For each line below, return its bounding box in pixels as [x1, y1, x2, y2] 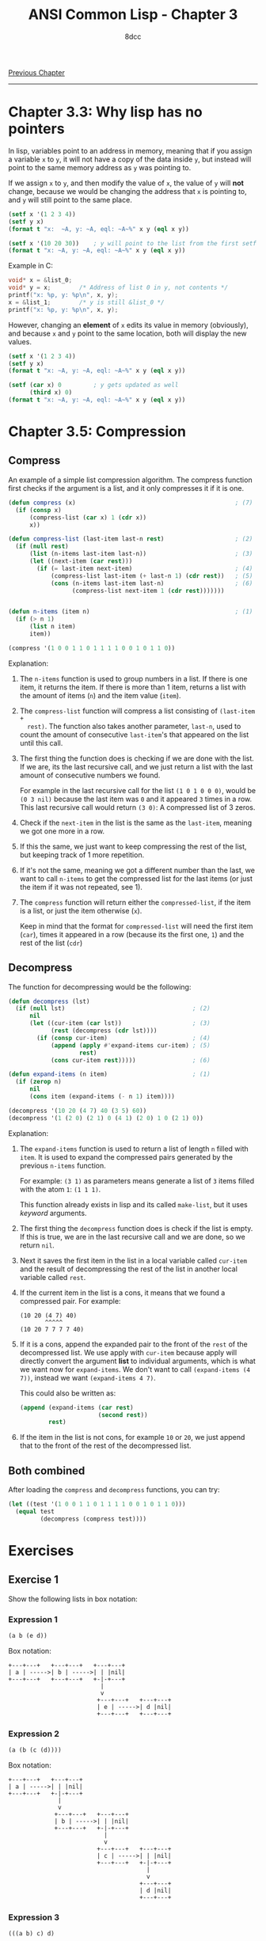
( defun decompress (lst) [8, 997, 90, 1005]
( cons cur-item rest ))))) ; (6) [50, 1056, 211, 1064]
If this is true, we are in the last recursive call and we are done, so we [19, 1232, 245, 1241]
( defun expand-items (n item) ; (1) [8, 1070, 211, 1078]
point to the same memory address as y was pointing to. [8, 162, 192, 172]
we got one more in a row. [19, 826, 105, 836]
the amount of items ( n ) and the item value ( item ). [19, 690, 181, 700]
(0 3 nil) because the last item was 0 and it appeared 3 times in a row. [19, 794, 253, 803]
